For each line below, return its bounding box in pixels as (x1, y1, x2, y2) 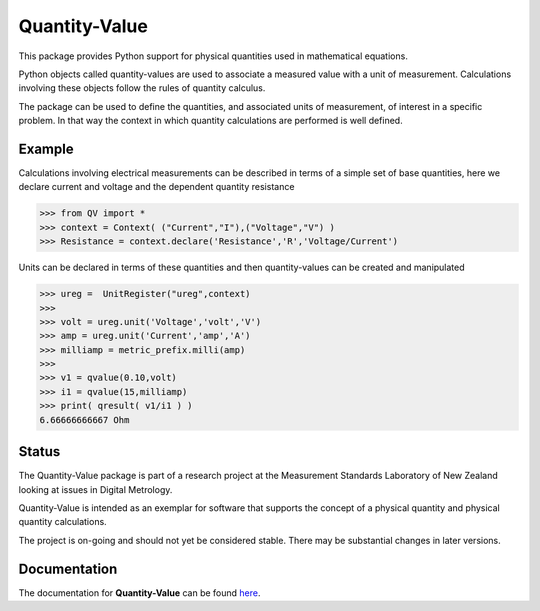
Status (18, 443, 61, 460)
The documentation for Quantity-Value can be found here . (18, 586, 261, 599)
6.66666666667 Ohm (39, 414, 130, 425)
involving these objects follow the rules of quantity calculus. (18, 82, 266, 94)
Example (18, 140, 74, 157)
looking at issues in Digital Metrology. (18, 483, 173, 495)
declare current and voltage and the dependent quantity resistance (18, 181, 295, 193)
